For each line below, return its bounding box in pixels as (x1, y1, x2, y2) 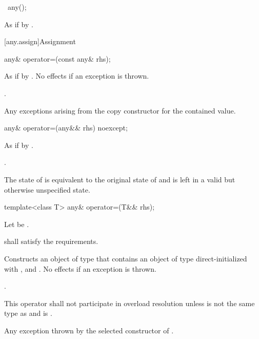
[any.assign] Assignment (4, 36, 76, 47)
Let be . (4, 218, 29, 229)
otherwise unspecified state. (4, 184, 90, 195)
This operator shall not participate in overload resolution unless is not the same (4, 297, 255, 308)
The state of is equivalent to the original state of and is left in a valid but (4, 174, 235, 184)
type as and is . (4, 308, 52, 318)
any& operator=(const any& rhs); (4, 53, 111, 64)
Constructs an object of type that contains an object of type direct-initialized (4, 253, 247, 263)
